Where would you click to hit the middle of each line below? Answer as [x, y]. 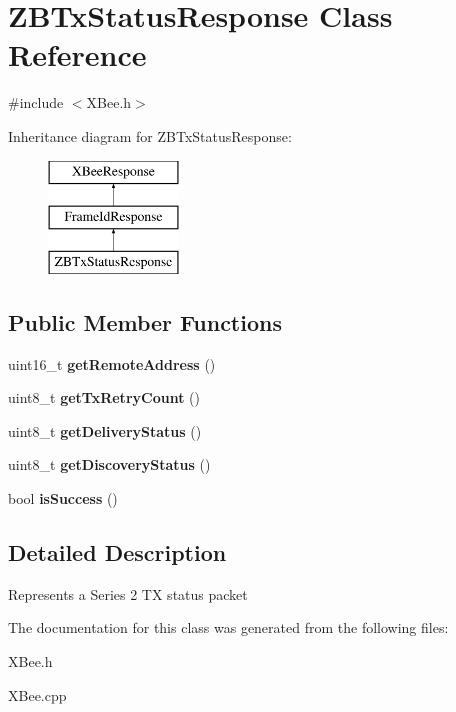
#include [36, 102]
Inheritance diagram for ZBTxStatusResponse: [150, 135]
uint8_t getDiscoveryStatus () [109, 464]
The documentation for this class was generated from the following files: [228, 627]
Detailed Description [117, 552]
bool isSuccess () [63, 498]
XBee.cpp [37, 694]
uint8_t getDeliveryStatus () [105, 430]
